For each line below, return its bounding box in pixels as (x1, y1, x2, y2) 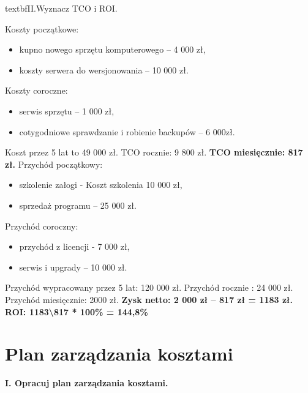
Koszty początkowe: (5, 22, 79, 35)
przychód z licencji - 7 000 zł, (19, 240, 130, 253)
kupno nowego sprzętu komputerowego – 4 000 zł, (19, 43, 206, 56)
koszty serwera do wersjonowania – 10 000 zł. (19, 63, 189, 76)
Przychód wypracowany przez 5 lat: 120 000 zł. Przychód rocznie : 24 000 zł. (5, 281, 293, 294)
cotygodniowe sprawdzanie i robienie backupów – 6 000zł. (19, 125, 235, 138)
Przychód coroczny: (5, 219, 78, 232)
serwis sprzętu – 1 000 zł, (19, 104, 115, 117)
